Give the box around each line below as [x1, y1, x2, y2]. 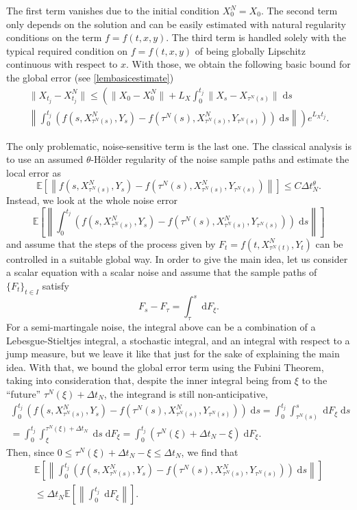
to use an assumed [6, 152, 84, 166]
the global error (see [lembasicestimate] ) [6, 70, 174, 84]
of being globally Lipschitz [195, 43, 306, 58]
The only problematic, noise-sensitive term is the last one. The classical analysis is [6, 138, 352, 153]
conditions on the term [6, 30, 102, 44]
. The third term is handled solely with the [166, 30, 347, 44]
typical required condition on [6, 43, 128, 58]
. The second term [260, 3, 338, 17]
